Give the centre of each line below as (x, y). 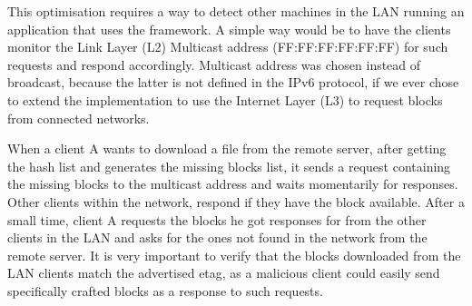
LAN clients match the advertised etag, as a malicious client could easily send (224, 273)
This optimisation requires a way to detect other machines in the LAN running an (236, 11)
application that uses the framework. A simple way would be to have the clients (229, 29)
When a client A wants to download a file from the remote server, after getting (227, 148)
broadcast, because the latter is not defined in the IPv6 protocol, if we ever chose (233, 82)
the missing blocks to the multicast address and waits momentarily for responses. (233, 184)
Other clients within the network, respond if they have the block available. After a (236, 201)
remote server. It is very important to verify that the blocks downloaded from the (234, 255)
